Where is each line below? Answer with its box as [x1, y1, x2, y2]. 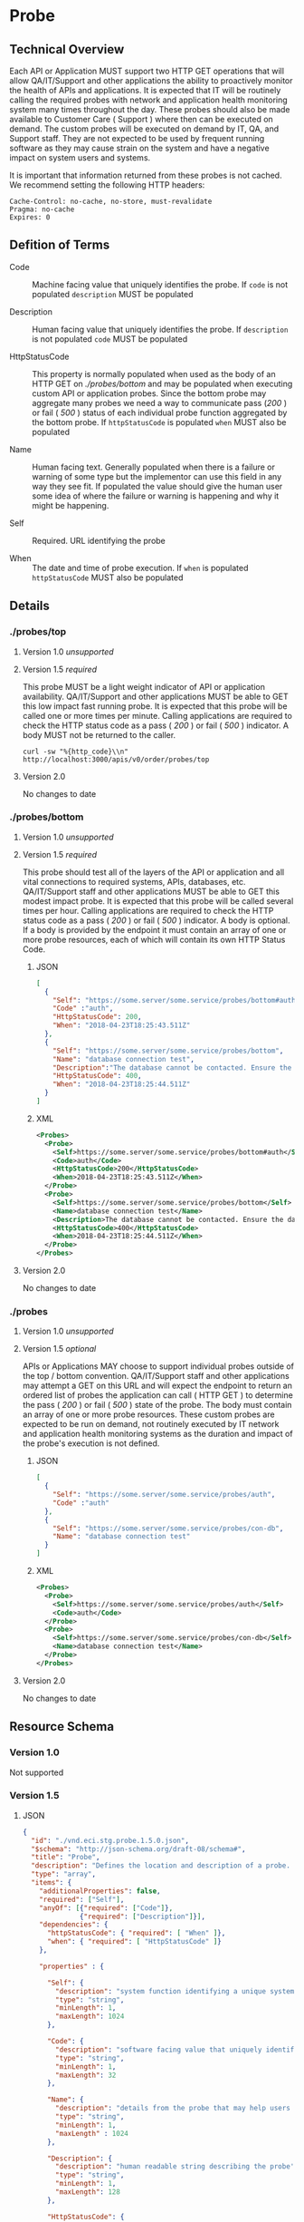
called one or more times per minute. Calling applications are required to [22, 710, 292, 721]
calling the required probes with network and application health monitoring [9, 94, 288, 105]
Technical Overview [9, 42, 125, 57]
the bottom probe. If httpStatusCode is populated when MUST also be [32, 416, 287, 427]
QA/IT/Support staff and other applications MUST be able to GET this [22, 886, 280, 897]
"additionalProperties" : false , [39, 1887, 161, 1896]
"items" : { [31, 1878, 72, 1887]
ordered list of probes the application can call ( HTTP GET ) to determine [22, 1390, 294, 1401]
